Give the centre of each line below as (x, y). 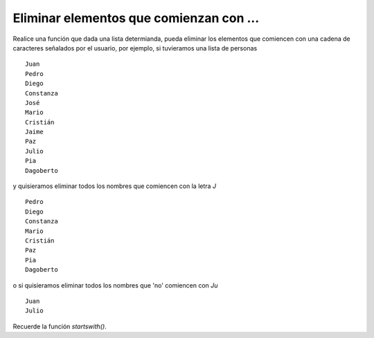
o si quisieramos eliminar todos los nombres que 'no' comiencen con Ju (115, 285)
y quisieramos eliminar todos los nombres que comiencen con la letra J (115, 186)
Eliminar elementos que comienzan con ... (136, 18)
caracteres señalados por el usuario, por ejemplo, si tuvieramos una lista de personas (135, 48)
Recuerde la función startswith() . (60, 326)
